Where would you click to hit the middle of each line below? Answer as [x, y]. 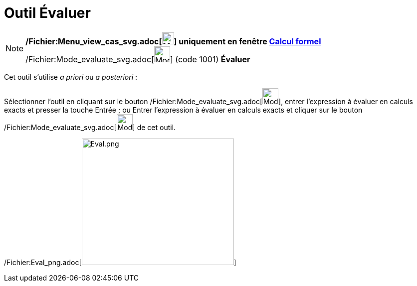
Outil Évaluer [47, 13]
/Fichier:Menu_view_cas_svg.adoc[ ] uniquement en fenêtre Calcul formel [173, 41]
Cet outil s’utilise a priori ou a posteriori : [71, 77]
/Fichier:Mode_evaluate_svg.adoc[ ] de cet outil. [90, 127]
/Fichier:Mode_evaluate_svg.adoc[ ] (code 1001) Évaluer [138, 59]
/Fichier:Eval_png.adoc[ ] [120, 262]
